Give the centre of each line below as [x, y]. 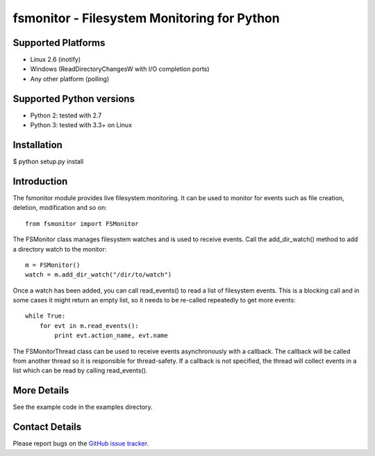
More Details [41, 390]
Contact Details [47, 427]
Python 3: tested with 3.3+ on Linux [81, 125]
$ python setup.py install [48, 162]
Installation [37, 145]
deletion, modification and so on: [60, 208]
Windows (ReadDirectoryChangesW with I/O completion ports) [120, 69]
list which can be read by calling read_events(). [80, 370]
